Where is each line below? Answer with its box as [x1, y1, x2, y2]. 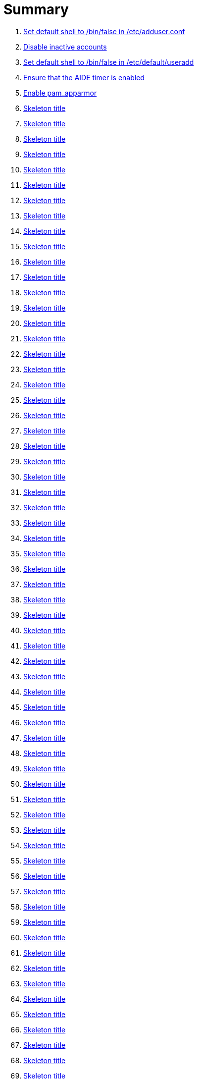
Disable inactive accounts [23, 42, 107, 51]
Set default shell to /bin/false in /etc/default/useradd [23, 57, 194, 66]
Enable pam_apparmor [23, 88, 97, 97]
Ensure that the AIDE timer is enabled [23, 73, 145, 82]
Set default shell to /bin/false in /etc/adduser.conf [23, 27, 185, 36]
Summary [3, 1, 69, 18]
